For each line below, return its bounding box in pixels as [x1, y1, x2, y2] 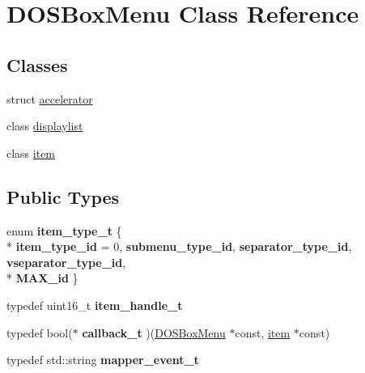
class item [6, 144, 56, 161]
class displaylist [6, 117, 83, 134]
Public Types [6, 184, 120, 209]
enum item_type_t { [6, 222, 122, 239]
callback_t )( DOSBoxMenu [82, 324, 226, 341]
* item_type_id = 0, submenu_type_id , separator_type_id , [6, 238, 352, 255]
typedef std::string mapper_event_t [6, 351, 199, 368]
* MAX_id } [6, 269, 79, 286]
